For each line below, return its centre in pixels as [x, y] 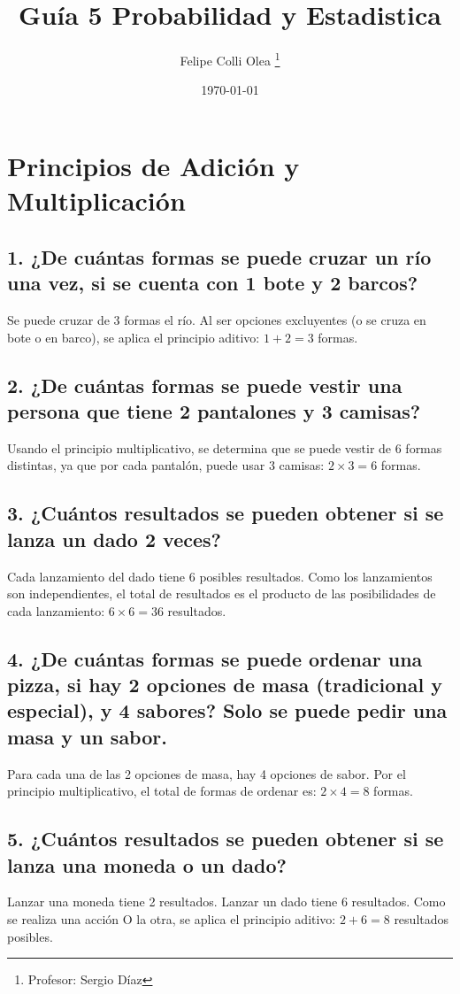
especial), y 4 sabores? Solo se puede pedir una [227, 710]
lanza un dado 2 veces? [114, 539]
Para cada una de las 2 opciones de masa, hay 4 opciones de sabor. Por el [207, 773]
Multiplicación [96, 200]
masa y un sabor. [87, 736]
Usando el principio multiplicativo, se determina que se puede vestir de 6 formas [225, 447]
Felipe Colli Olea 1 [230, 59]
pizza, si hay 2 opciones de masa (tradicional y [225, 685]
